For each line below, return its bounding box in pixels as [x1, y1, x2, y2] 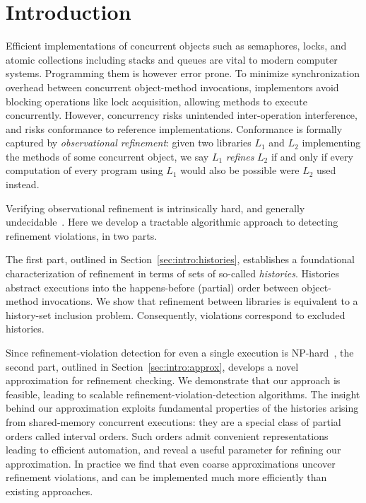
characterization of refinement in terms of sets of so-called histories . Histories [6, 266, 339, 281]
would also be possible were [180, 163, 300, 178]
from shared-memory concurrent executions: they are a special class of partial [6, 414, 341, 429]
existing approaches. [6, 483, 93, 498]
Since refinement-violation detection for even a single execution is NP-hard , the [6, 345, 354, 359]
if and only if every [271, 149, 353, 163]
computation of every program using [6, 163, 163, 178]
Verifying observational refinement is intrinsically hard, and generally [6, 200, 305, 215]
